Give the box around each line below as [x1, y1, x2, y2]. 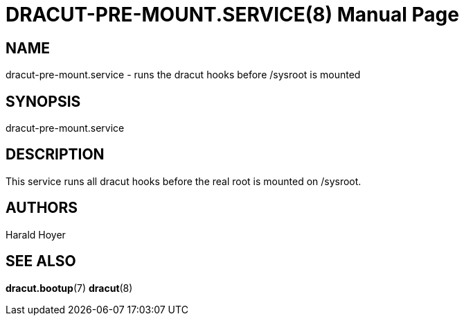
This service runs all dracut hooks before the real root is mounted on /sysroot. [6, 175, 362, 187]
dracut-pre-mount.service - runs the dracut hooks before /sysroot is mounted [6, 69, 361, 81]
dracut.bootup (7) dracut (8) [6, 281, 133, 294]
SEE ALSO [6, 252, 76, 270]
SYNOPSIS [6, 92, 81, 110]
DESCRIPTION [6, 146, 105, 164]
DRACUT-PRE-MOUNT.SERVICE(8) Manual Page [6, 3, 459, 26]
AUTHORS [6, 199, 78, 217]
